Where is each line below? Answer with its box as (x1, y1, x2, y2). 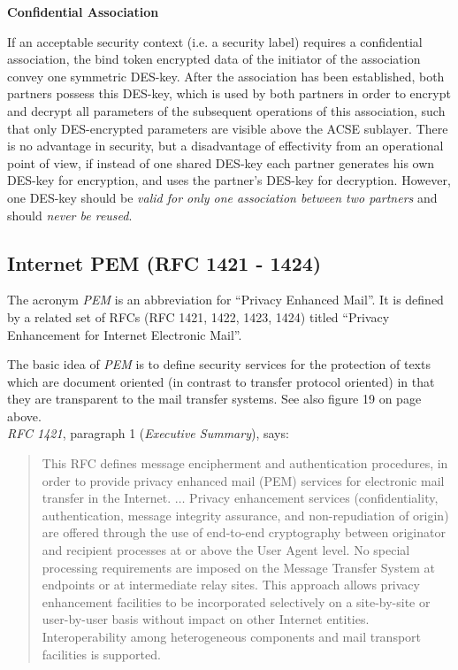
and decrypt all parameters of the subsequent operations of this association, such (7, 101, 446, 119)
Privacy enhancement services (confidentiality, (189, 489, 439, 507)
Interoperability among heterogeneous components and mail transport (42, 628, 422, 646)
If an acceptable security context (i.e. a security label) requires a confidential (7, 32, 423, 50)
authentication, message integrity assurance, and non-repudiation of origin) (42, 505, 449, 524)
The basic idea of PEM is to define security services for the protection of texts (7, 355, 431, 374)
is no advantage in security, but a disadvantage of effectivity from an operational (7, 136, 444, 155)
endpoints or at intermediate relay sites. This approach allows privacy (42, 575, 420, 594)
